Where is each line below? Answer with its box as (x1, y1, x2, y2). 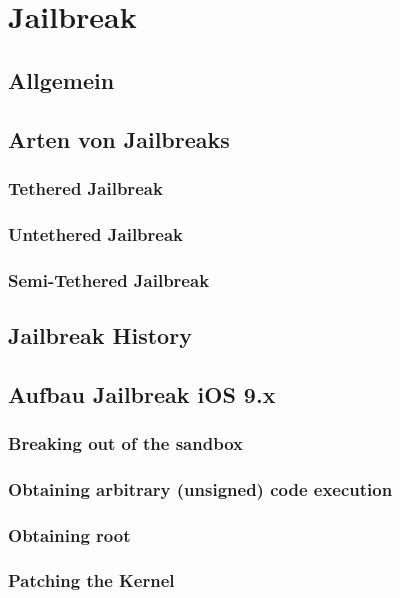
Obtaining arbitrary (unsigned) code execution (8, 476, 393, 501)
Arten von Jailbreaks (8, 123, 230, 154)
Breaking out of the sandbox (8, 430, 243, 455)
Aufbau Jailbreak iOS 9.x (8, 378, 276, 409)
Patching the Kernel (8, 568, 175, 593)
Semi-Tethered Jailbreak (8, 267, 210, 292)
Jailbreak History (8, 319, 192, 350)
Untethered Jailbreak (8, 221, 184, 246)
